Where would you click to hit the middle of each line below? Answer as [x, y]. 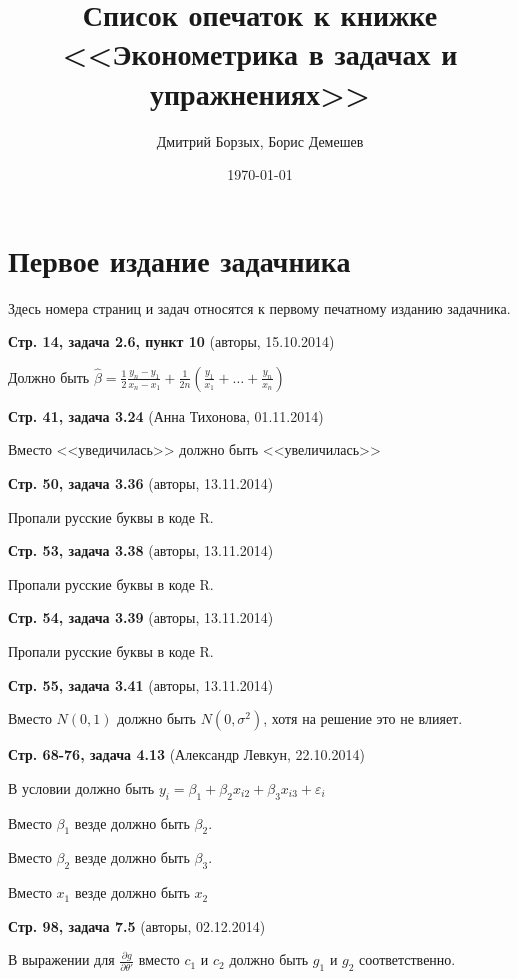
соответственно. [407, 959]
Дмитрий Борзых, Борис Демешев [260, 140]
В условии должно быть [81, 787]
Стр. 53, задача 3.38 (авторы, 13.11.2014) [141, 550]
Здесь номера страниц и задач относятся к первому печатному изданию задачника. [259, 307]
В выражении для [61, 959]
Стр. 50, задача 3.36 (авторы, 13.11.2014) [141, 483]
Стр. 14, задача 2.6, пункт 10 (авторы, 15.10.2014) [171, 341]
